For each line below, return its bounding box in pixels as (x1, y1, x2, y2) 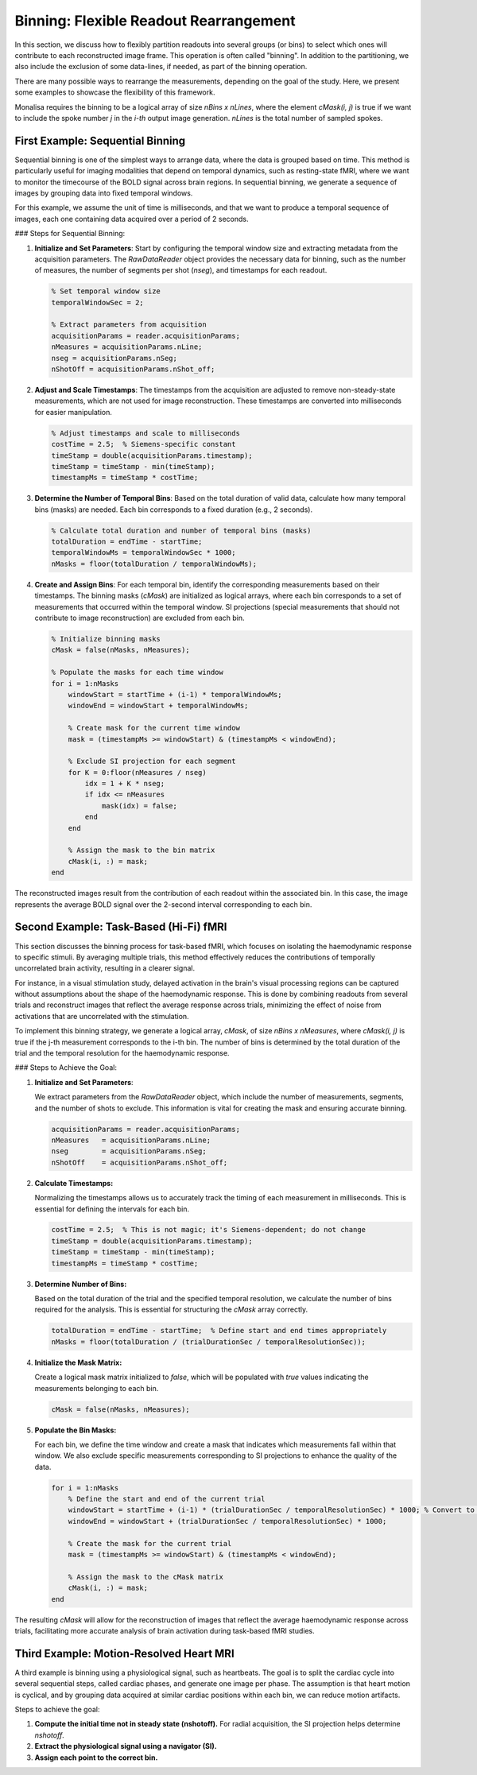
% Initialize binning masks (51, 634, 161, 644)
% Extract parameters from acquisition (51, 320, 207, 329)
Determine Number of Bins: (34, 1279, 127, 1289)
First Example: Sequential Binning (14, 134, 186, 147)
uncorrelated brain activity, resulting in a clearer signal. (14, 963, 195, 973)
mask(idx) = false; (101, 801, 178, 810)
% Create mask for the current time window (68, 723, 240, 733)
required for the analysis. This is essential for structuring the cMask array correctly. (34, 1304, 308, 1315)
